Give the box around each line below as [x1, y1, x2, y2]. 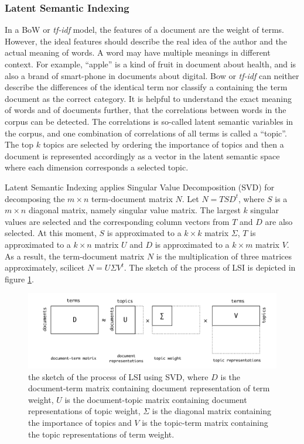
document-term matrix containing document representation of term [28, 382, 270, 394]
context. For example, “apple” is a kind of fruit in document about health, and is [5, 58, 296, 70]
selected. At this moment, [5, 227, 97, 239]
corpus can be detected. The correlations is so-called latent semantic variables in [5, 115, 293, 127]
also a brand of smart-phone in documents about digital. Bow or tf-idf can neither [5, 69, 299, 81]
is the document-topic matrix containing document [64, 393, 247, 405]
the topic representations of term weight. [28, 428, 175, 440]
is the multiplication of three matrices [156, 250, 292, 262]
